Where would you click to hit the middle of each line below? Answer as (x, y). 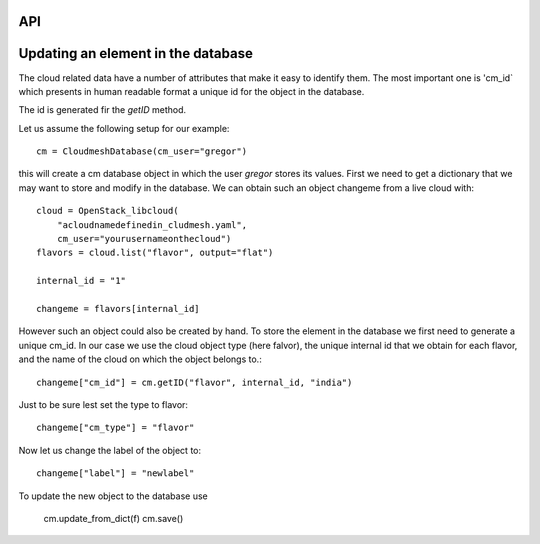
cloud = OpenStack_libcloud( (107, 211)
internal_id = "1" (81, 281)
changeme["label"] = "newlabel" (115, 473)
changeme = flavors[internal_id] (118, 308)
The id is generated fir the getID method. (102, 110)
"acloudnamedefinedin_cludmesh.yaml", (152, 224)
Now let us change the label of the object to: (110, 450)
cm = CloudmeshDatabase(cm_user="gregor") (142, 151)
